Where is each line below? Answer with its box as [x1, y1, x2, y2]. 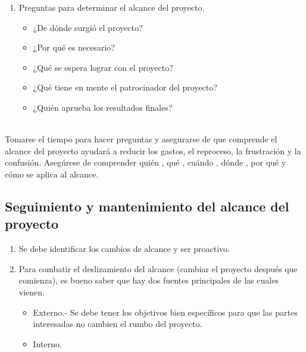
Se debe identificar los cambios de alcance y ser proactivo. [18, 242, 230, 255]
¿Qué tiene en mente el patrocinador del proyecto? [33, 81, 217, 94]
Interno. [33, 337, 62, 350]
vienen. [18, 285, 45, 298]
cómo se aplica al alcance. [5, 167, 99, 180]
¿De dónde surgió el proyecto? [33, 21, 143, 33]
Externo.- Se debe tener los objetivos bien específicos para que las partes [33, 306, 298, 318]
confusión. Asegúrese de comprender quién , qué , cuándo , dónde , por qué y [5, 156, 286, 169]
